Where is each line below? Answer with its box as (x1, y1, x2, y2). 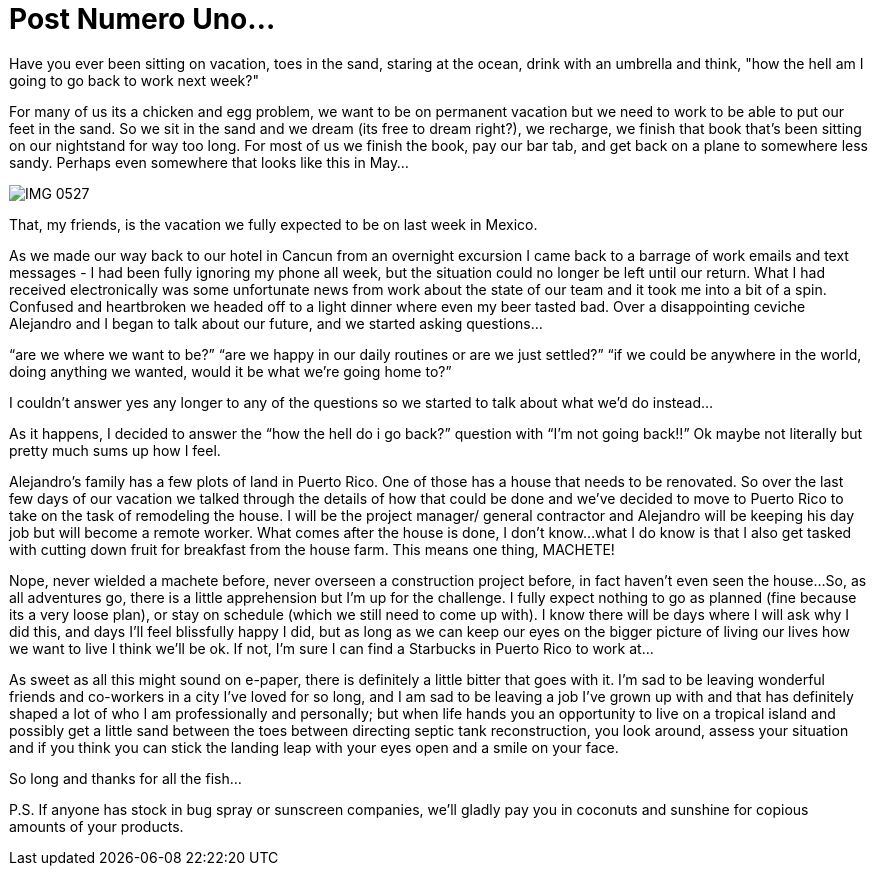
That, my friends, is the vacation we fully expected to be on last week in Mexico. (9, 215, 538, 233)
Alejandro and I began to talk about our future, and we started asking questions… (9, 314, 543, 332)
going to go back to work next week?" (9, 71, 259, 89)
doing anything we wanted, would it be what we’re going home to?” (9, 362, 452, 380)
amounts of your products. (9, 817, 184, 835)
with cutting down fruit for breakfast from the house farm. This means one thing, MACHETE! (9, 540, 615, 558)
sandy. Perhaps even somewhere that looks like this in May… (9, 153, 409, 171)
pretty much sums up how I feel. (9, 441, 221, 459)
